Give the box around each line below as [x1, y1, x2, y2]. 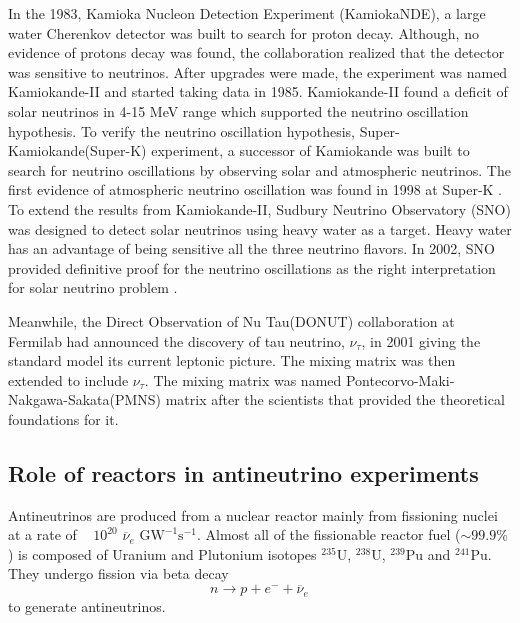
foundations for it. [8, 408, 119, 429]
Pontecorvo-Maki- [345, 369, 455, 390]
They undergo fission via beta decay [8, 563, 229, 584]
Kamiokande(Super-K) [8, 140, 147, 161]
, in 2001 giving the [361, 330, 481, 351]
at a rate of [8, 524, 77, 545]
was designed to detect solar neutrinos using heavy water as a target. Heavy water [8, 218, 512, 239]
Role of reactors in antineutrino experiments [8, 457, 479, 488]
